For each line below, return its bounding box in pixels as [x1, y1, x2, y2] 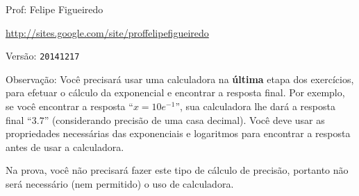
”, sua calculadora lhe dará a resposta [175, 99, 335, 114]
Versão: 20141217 [6, 48, 80, 63]
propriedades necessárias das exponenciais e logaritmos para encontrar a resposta [6, 126, 351, 141]
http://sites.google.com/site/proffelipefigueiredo [6, 25, 209, 39]
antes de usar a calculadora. [6, 139, 124, 154]
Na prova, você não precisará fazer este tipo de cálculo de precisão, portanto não [6, 163, 349, 177]
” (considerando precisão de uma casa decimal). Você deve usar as [44, 112, 325, 127]
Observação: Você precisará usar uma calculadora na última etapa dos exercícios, [6, 71, 354, 86]
